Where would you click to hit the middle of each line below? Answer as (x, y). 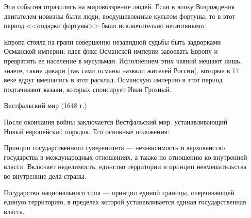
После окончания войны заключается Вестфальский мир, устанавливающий (116, 121)
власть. (14, 211)
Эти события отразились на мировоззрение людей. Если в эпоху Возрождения (119, 6)
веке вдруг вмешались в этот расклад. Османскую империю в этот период (113, 80)
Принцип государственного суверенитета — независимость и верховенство (115, 148)
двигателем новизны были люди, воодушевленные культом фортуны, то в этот (120, 16)
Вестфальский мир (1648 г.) (45, 105)
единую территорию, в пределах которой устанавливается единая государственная (125, 202)
